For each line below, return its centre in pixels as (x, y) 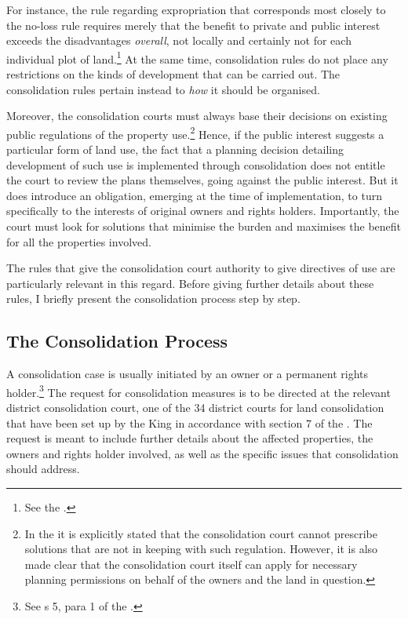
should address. (43, 469)
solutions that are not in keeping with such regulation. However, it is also (201, 549)
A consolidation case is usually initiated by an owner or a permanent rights (187, 374)
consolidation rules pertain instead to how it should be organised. (163, 89)
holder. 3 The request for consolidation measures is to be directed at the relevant (199, 391)
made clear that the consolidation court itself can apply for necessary (191, 564)
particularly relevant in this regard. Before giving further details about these (190, 283)
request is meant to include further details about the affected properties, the (190, 438)
